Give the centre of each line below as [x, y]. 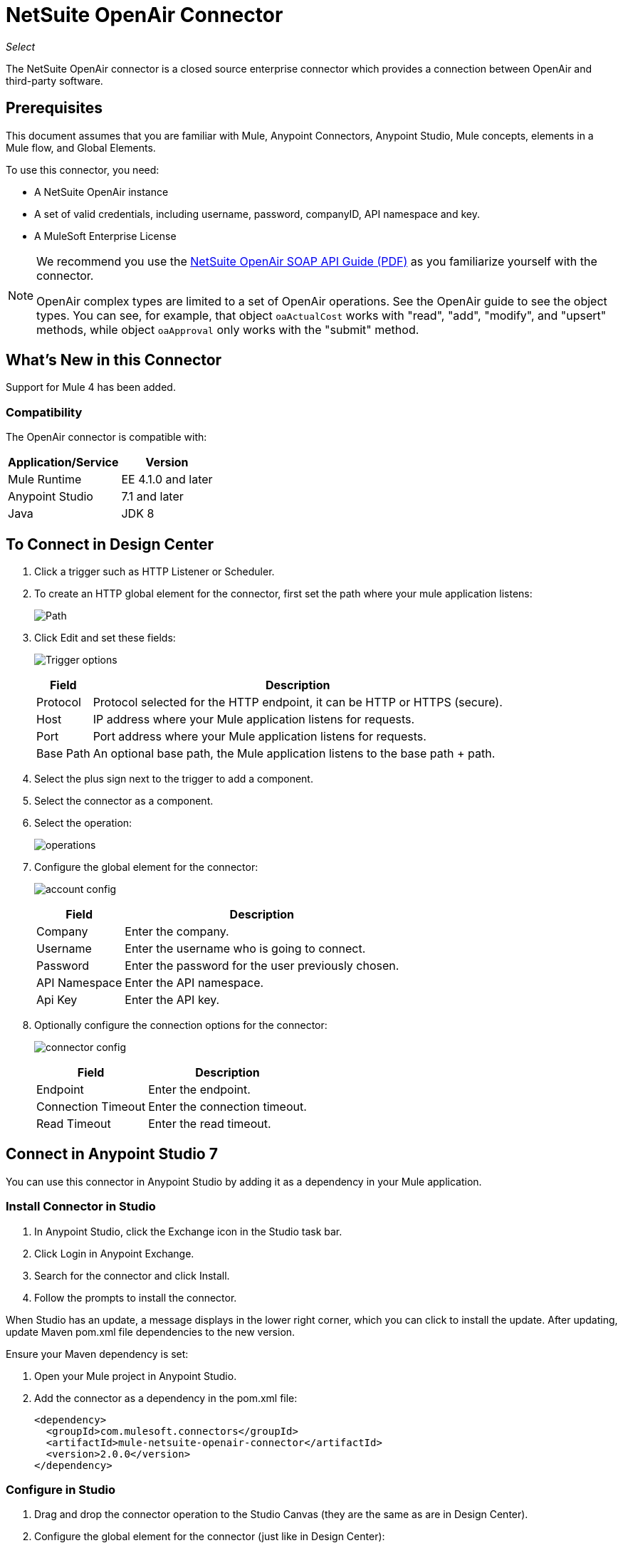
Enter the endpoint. [199, 1090]
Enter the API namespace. [194, 983]
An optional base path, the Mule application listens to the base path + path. [294, 754]
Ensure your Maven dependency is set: [97, 1354]
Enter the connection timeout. [227, 1107]
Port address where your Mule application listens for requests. [260, 737]
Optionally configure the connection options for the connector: [181, 1025]
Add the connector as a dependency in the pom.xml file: [166, 1398]
